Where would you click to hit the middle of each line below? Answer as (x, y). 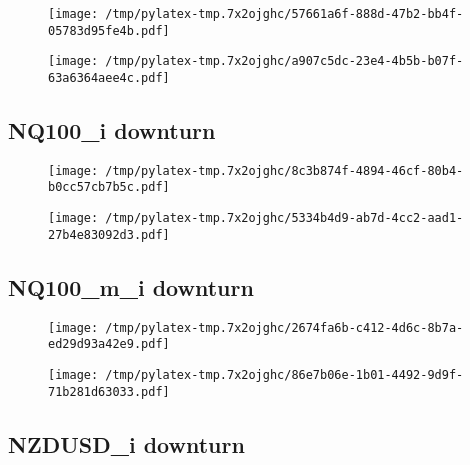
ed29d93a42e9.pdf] (109, 344)
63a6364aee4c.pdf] (109, 77)
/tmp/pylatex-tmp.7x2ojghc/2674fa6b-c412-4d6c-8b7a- (284, 327)
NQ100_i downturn (112, 130)
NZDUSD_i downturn (126, 443)
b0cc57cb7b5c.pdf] (109, 187)
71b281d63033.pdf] (109, 391)
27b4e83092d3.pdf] (109, 234)
